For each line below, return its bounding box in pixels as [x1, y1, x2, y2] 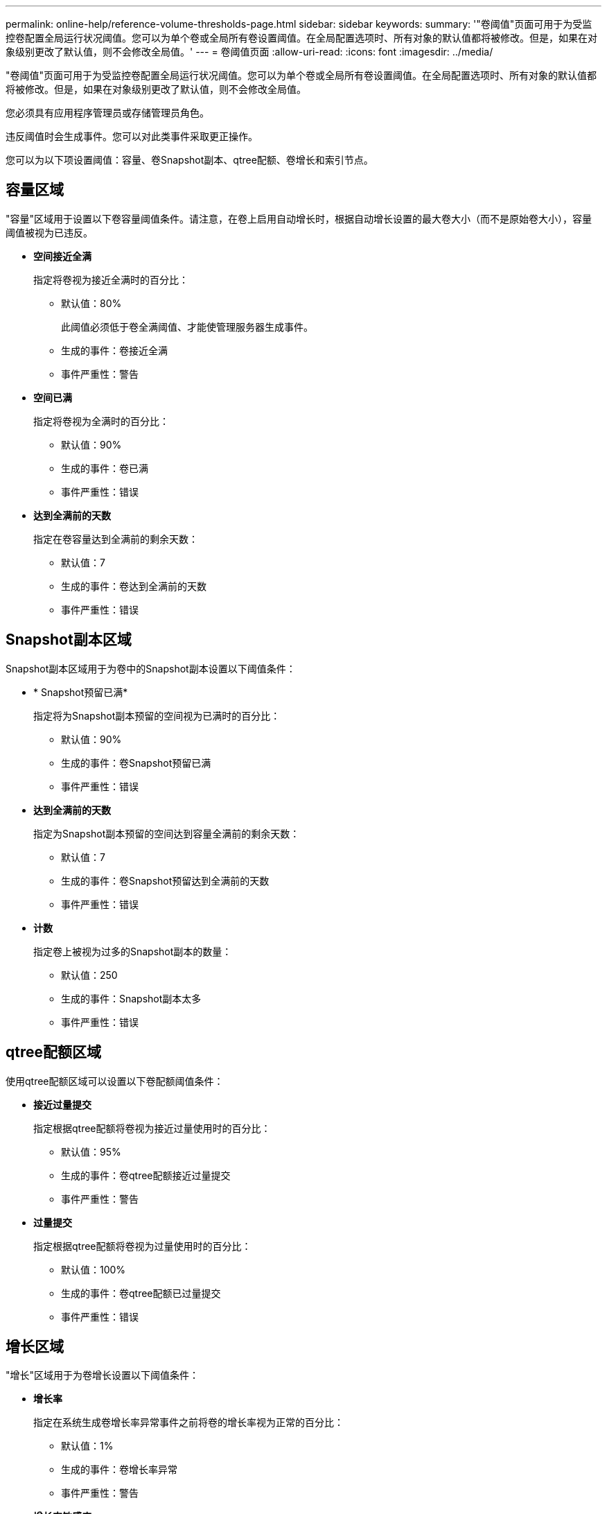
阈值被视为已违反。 [6, 226, 93, 238]
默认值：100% [61, 1263, 126, 1276]
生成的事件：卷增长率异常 [61, 1463, 177, 1476]
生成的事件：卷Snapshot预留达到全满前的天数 [61, 874, 270, 887]
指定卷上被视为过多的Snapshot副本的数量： [33, 945, 232, 957]
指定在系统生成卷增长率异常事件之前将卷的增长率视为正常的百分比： [33, 1416, 344, 1429]
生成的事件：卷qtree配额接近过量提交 [61, 1169, 231, 1181]
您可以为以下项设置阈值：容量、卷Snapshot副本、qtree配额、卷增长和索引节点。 [6, 154, 373, 166]
